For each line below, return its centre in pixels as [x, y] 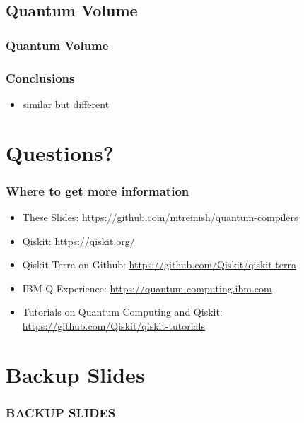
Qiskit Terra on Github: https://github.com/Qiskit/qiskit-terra [159, 264]
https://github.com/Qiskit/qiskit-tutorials [114, 326]
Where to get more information [98, 190]
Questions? [60, 152]
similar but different [66, 103]
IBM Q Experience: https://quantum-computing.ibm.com [147, 288]
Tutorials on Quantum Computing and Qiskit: [122, 312]
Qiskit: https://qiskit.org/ [78, 240]
